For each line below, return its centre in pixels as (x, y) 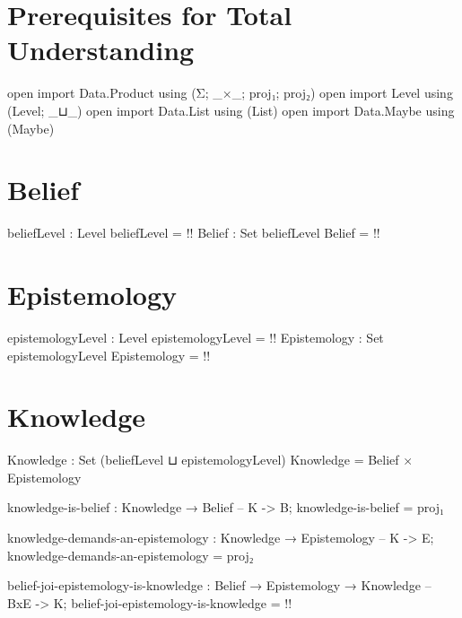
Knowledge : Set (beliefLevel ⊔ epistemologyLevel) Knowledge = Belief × (210, 460)
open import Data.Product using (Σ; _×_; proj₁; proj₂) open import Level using (230, 93)
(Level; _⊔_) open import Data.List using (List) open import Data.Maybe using (231, 110)
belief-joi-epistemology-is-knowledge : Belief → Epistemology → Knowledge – (219, 585)
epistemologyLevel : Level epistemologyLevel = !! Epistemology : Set (196, 337)
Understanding (101, 50)
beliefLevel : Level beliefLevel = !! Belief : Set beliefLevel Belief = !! (194, 233)
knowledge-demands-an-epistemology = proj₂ (131, 555)
